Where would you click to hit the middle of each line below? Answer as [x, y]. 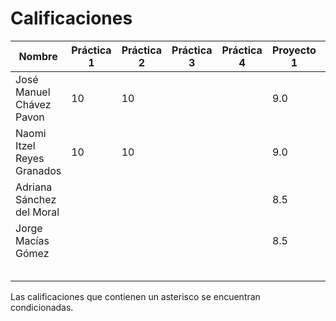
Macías [32, 240]
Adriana [34, 187]
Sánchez [36, 199]
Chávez [33, 104]
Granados [38, 170]
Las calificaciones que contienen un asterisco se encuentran [135, 296]
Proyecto [294, 50]
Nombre [38, 56]
